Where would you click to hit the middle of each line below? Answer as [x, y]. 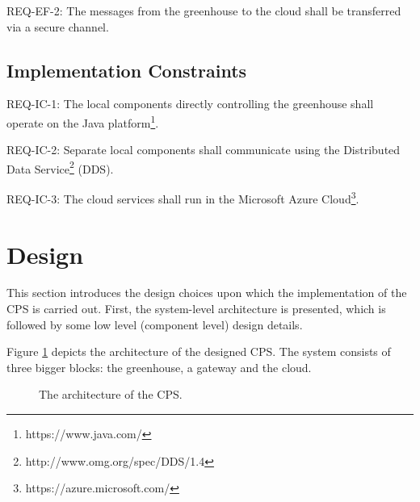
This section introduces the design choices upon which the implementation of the [207, 293]
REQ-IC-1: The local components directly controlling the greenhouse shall [190, 104]
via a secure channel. [58, 26]
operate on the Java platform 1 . [83, 121]
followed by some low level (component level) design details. [155, 324]
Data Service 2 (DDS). [60, 167]
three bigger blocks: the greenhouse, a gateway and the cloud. [159, 367]
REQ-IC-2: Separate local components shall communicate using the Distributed [204, 150]
